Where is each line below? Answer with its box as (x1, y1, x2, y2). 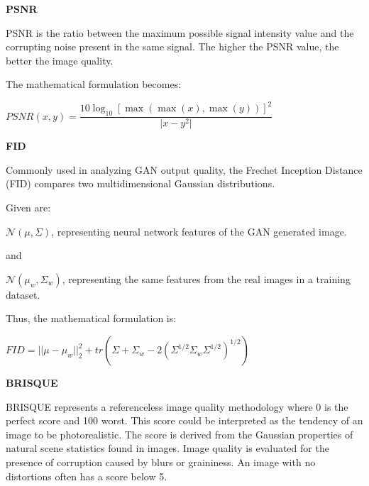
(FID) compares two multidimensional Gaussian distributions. (6, 176, 275, 191)
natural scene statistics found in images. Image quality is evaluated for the (6, 441, 329, 455)
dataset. (6, 287, 40, 302)
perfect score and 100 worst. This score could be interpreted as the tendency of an (6, 413, 363, 428)
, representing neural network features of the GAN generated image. (51, 223, 347, 238)
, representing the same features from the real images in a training (62, 271, 351, 286)
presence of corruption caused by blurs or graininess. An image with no (6, 455, 316, 470)
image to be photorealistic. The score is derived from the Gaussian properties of (6, 426, 353, 441)
